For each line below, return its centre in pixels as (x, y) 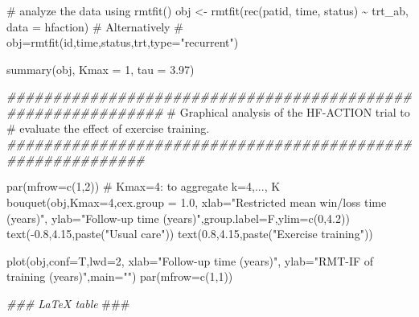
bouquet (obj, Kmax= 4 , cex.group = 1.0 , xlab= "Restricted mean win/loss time (197, 202)
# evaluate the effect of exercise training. (108, 128)
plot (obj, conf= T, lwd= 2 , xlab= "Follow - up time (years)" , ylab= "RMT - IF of (190, 260)
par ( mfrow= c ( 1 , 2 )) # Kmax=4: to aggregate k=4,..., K (144, 186)
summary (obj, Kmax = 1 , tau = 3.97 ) (101, 69)
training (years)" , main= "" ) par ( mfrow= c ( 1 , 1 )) (120, 276)
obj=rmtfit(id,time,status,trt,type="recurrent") (123, 42)
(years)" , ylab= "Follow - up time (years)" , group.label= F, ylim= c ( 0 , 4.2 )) (178, 218)
